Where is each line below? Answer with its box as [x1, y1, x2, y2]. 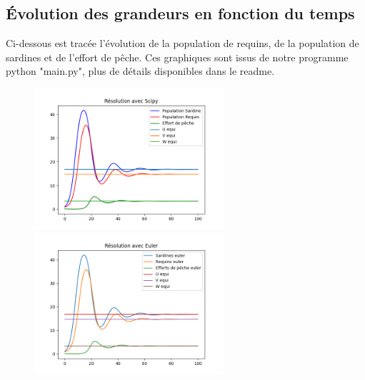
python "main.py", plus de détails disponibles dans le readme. [6, 63, 275, 78]
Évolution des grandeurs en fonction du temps [6, 2, 355, 24]
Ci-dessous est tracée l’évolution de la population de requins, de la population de [6, 36, 359, 51]
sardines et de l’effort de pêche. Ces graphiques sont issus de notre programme [6, 49, 349, 64]
